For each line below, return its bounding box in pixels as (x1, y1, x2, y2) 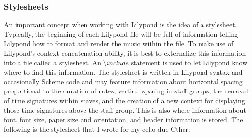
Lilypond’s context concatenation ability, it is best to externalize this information (4, 48, 246, 58)
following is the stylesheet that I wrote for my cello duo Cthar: (4, 123, 190, 134)
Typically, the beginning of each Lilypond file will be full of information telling (4, 29, 238, 39)
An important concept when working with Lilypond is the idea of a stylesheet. (4, 19, 237, 30)
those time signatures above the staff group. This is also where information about (4, 105, 246, 115)
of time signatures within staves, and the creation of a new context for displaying (4, 95, 245, 105)
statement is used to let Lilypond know (131, 57, 248, 67)
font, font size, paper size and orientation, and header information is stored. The (4, 114, 243, 124)
